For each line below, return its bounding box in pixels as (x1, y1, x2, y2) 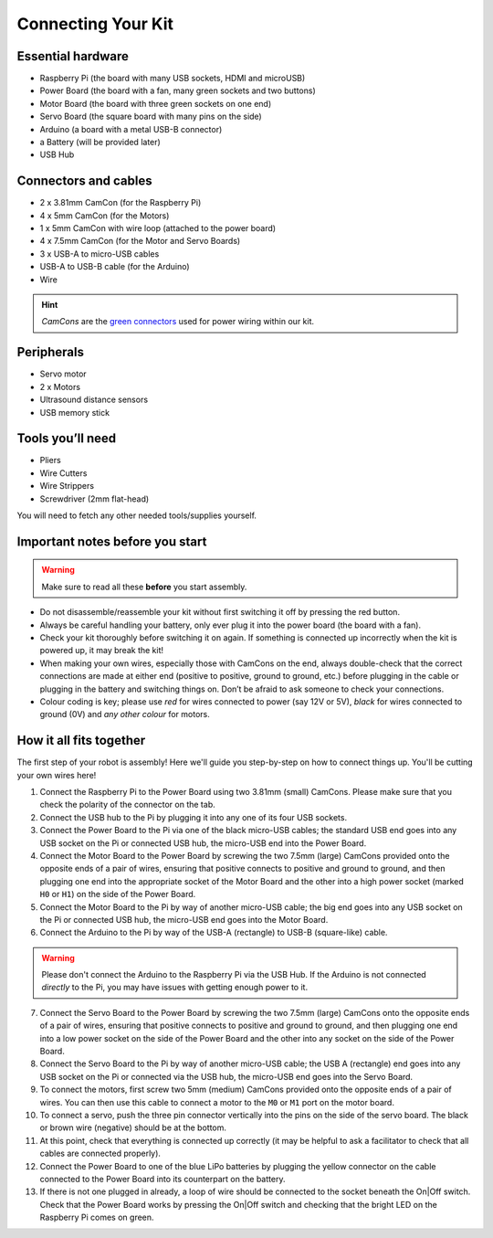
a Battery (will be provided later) (39, 137, 162, 148)
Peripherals (16, 344, 85, 360)
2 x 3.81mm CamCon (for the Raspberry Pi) (39, 197, 202, 208)
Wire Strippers (39, 481, 95, 492)
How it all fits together (16, 733, 146, 748)
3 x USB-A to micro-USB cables (39, 248, 160, 259)
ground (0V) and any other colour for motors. (39, 709, 210, 720)
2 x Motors (39, 381, 81, 392)
